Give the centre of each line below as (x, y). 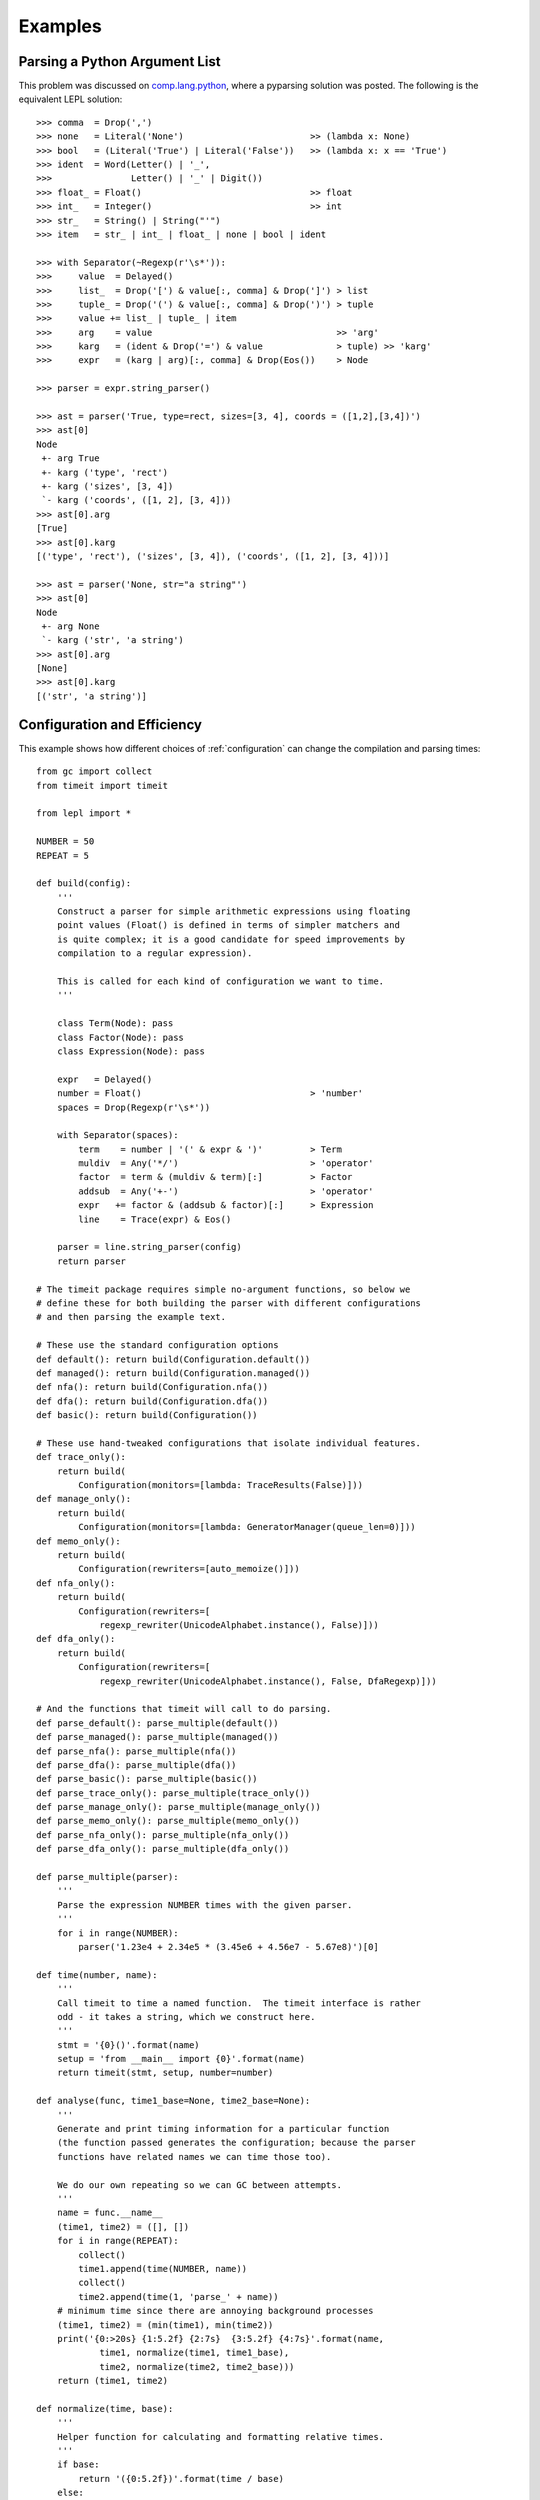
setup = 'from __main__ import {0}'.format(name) (180, 2059)
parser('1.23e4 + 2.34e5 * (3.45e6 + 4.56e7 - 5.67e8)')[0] (228, 1946)
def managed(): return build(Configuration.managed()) (173, 1373)
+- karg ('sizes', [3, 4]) (107, 486)
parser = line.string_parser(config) (149, 1247)
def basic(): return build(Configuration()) (147, 1415)
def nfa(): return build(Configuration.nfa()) (152, 1387)
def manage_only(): (84, 1499)
